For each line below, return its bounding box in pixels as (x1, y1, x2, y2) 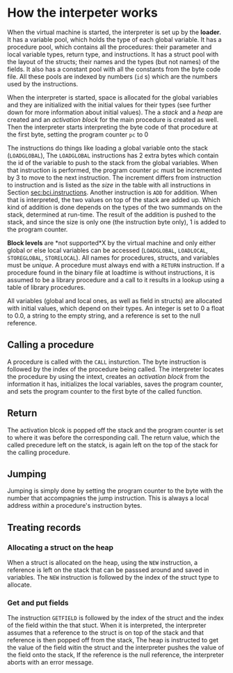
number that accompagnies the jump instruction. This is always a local (7, 494, 209, 502)
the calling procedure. (7, 448, 71, 456)
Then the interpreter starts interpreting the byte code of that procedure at (7, 123, 218, 131)
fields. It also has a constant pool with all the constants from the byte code (7, 65, 221, 73)
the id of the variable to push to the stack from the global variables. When (7, 158, 218, 167)
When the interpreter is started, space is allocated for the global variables (7, 93, 218, 102)
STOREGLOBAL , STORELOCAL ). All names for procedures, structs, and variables (7, 253, 220, 262)
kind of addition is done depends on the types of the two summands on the (7, 203, 223, 211)
